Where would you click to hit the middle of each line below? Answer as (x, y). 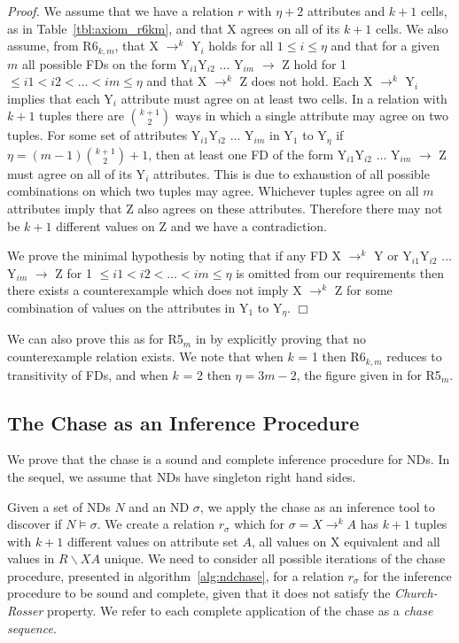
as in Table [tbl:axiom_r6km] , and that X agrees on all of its (174, 28)
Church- (416, 593)
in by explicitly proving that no (281, 339)
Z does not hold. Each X (306, 81)
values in (31, 558)
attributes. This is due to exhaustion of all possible (291, 173)
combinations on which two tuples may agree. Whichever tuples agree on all (213, 191)
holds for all (241, 46)
